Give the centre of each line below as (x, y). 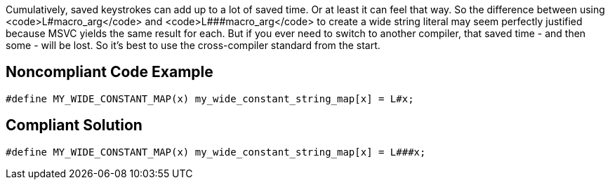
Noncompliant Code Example (110, 72)
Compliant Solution (74, 125)
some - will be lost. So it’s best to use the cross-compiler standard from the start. (193, 45)
